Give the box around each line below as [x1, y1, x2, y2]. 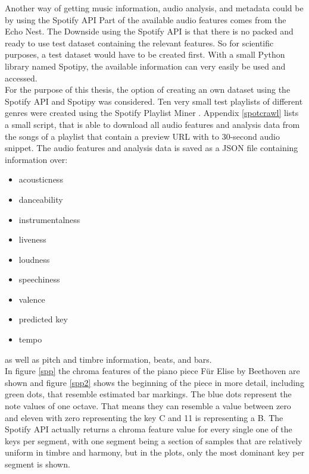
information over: [5, 153, 68, 165]
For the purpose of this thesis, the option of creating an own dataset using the [5, 83, 291, 96]
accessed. [5, 71, 38, 84]
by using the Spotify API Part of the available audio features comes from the [5, 13, 286, 26]
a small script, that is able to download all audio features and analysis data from [5, 118, 300, 130]
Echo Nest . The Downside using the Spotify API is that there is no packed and [5, 25, 294, 37]
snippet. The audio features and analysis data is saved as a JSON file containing [5, 142, 298, 154]
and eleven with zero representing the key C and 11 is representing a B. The [5, 411, 283, 423]
